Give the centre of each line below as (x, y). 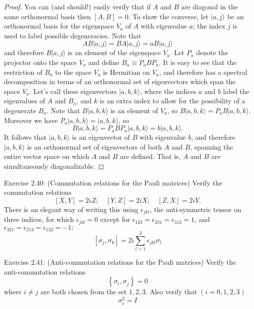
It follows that (25, 137)
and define (104, 62)
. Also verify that (171, 292)
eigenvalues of (25, 101)
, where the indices (168, 91)
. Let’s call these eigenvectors (73, 91)
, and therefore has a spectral (203, 72)
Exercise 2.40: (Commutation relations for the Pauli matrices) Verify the (113, 182)
